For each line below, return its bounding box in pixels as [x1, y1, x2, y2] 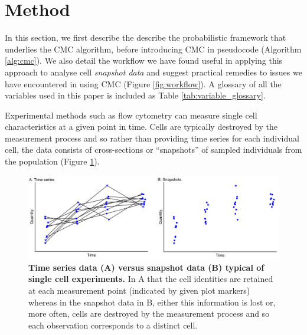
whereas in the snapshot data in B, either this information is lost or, [28, 295, 276, 308]
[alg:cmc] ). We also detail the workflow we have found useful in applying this [5, 54, 283, 67]
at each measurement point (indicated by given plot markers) [28, 284, 250, 297]
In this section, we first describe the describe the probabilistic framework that [5, 31, 286, 44]
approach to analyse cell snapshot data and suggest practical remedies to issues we [5, 65, 302, 78]
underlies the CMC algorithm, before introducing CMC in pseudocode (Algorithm [5, 42, 302, 55]
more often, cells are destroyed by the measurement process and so [28, 307, 270, 320]
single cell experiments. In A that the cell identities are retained [28, 272, 273, 285]
